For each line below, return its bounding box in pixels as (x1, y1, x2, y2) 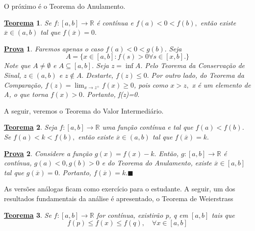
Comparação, (4, 79, 43, 90)
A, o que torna (4, 89, 49, 99)
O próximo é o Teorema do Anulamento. (4, 1, 126, 11)
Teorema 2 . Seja (4, 122, 57, 132)
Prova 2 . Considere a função (4, 148, 92, 158)
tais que (211, 209, 235, 220)
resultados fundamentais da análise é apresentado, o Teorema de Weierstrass (4, 193, 233, 203)
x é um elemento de (192, 79, 251, 90)
